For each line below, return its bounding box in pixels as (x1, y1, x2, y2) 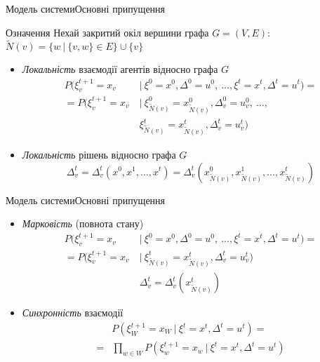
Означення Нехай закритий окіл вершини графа (6, 25, 209, 39)
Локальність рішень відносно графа (22, 147, 176, 161)
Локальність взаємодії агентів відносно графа (22, 62, 218, 76)
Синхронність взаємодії (22, 305, 124, 320)
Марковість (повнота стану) (22, 216, 144, 231)
